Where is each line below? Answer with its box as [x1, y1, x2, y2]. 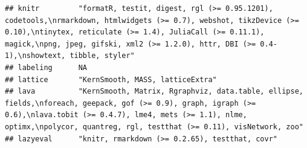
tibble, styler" [69, 51, 135, 60]
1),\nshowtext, [5, 51, 66, 60]
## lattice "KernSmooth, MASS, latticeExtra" [5, 75, 217, 84]
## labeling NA [5, 63, 88, 72]
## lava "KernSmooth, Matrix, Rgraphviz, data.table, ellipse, [5, 87, 303, 96]
